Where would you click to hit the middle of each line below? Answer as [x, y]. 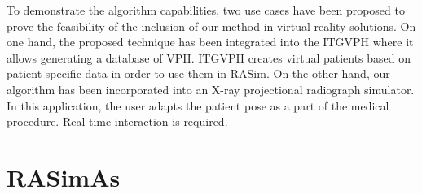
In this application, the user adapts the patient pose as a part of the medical [198, 105]
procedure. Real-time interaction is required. [117, 121]
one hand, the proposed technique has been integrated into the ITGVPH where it [210, 42]
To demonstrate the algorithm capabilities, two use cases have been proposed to [206, 10]
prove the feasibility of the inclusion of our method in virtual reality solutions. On [211, 26]
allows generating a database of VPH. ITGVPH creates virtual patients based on [209, 57]
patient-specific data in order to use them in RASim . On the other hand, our [198, 73]
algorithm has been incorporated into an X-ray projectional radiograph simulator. [211, 89]
